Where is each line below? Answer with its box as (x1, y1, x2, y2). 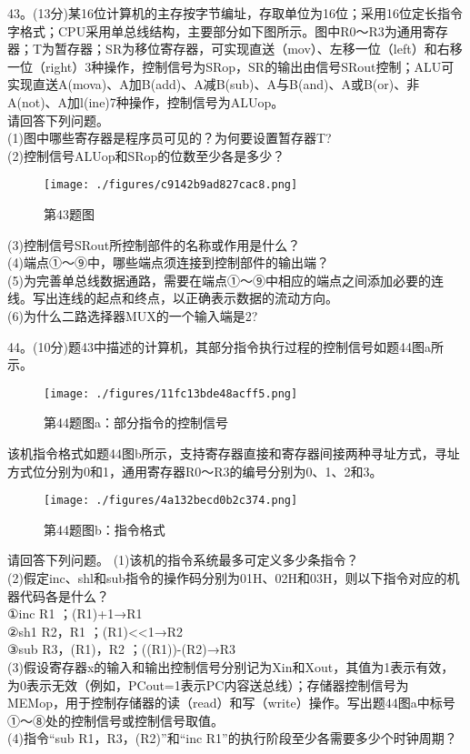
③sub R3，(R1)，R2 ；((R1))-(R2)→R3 (7, 639, 236, 658)
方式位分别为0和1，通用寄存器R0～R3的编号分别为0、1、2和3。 (7, 461, 383, 480)
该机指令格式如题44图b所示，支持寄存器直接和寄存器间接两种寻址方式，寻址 (7, 444, 460, 462)
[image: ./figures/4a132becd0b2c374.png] (44, 494, 298, 508)
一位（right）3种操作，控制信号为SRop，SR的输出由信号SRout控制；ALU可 (7, 56, 455, 75)
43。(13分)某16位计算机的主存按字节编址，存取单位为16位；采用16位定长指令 (7, 4, 463, 22)
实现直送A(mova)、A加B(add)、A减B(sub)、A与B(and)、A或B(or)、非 (7, 75, 420, 94)
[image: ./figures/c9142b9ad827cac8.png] (44, 178, 298, 192)
